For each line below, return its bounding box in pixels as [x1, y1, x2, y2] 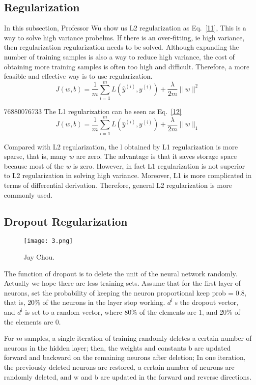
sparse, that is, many [4, 151, 67, 161]
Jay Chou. [24, 252, 55, 262]
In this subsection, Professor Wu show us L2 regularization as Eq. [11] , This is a [4, 23, 247, 33]
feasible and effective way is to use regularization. [4, 71, 153, 81]
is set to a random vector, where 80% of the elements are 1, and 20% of [25, 307, 240, 317]
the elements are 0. [4, 316, 61, 326]
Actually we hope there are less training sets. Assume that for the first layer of [4, 278, 241, 288]
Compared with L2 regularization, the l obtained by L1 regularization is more [4, 141, 238, 151]
